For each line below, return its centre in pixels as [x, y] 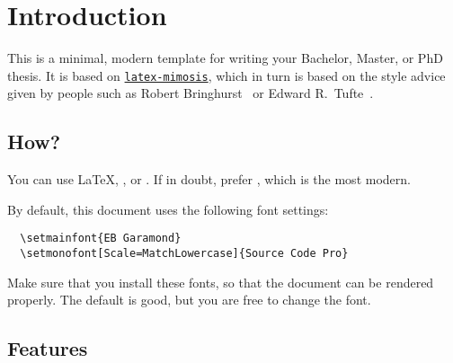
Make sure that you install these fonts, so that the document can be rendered [221, 282]
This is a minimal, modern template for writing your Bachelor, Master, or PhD [225, 58]
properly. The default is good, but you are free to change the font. [189, 300]
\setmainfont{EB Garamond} [101, 239]
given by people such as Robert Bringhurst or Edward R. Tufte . [191, 93]
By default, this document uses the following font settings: [168, 209]
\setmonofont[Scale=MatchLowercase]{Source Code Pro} [184, 254]
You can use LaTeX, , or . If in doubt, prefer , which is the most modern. [209, 179]
